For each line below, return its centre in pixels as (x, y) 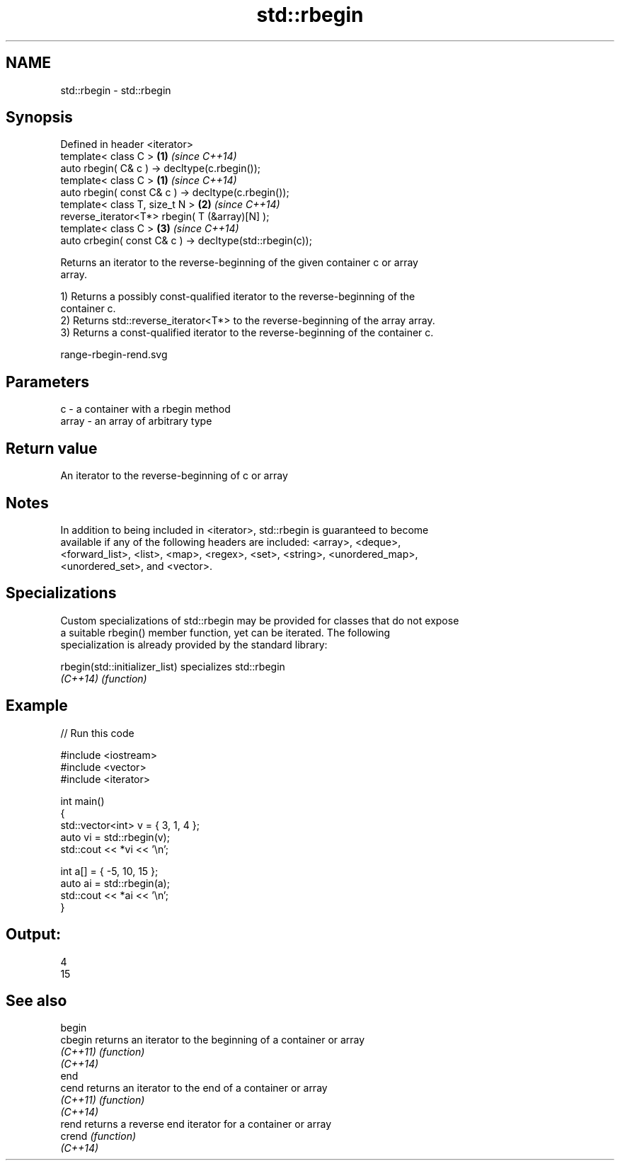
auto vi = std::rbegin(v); (115, 837)
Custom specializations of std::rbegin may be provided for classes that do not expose (260, 620)
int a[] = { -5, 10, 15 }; (109, 871)
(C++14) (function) (104, 678)
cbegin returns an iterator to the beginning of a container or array (213, 1040)
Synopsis (39, 118)
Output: (33, 934)
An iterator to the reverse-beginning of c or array (174, 476)
